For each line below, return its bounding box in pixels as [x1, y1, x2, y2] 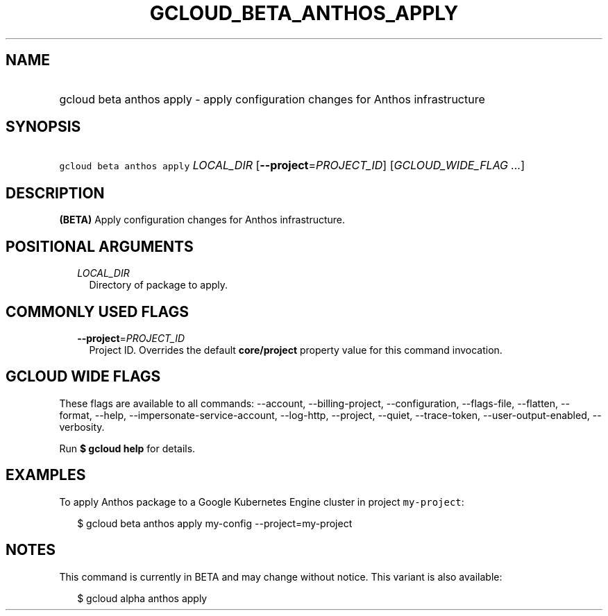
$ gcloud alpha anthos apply [77, 592, 208, 604]
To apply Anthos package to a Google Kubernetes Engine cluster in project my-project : [59, 495, 464, 508]
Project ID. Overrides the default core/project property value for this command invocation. [89, 343, 503, 356]
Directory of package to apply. [89, 279, 228, 291]
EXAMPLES [6, 466, 86, 484]
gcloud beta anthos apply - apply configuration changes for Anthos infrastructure [59, 92, 485, 106]
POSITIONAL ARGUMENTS [6, 237, 194, 255]
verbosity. [59, 420, 105, 433]
